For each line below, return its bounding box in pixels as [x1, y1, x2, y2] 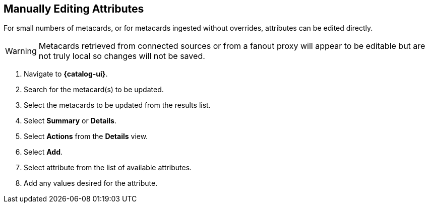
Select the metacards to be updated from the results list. [24, 101, 211, 110]
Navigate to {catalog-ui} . [24, 70, 108, 79]
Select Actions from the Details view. [24, 132, 148, 141]
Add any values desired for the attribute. [24, 179, 158, 188]
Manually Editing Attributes [4, 3, 144, 15]
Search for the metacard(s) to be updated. [24, 85, 164, 94]
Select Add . [24, 148, 63, 157]
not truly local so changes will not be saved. [38, 51, 205, 61]
